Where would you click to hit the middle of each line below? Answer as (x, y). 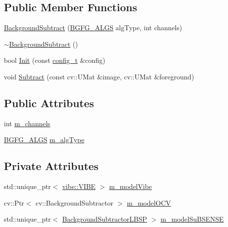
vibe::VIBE (79, 186)
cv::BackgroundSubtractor (74, 202)
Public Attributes (49, 103)
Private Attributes (51, 166)
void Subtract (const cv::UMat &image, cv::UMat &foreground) (99, 76)
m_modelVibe (131, 186)
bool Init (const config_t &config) (55, 60)
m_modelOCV (149, 202)
